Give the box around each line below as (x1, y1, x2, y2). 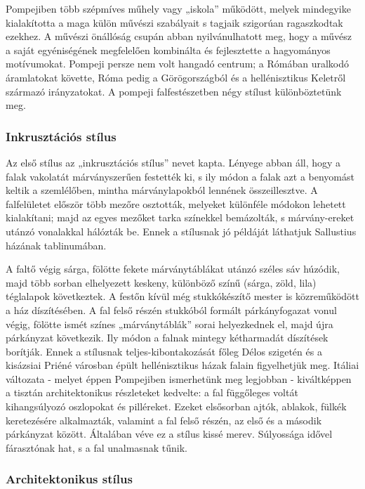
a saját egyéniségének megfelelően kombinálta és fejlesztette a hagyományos (6, 42, 331, 57)
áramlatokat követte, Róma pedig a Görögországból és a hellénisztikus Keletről (6, 70, 346, 84)
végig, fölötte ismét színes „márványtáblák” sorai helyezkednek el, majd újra (6, 316, 333, 331)
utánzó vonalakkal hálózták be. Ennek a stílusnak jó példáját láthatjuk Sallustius (6, 223, 357, 238)
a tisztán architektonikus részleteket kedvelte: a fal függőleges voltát (6, 385, 298, 400)
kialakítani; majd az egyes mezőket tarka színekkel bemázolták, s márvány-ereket (6, 210, 354, 225)
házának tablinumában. (6, 237, 107, 252)
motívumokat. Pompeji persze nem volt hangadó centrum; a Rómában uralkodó (6, 56, 350, 71)
